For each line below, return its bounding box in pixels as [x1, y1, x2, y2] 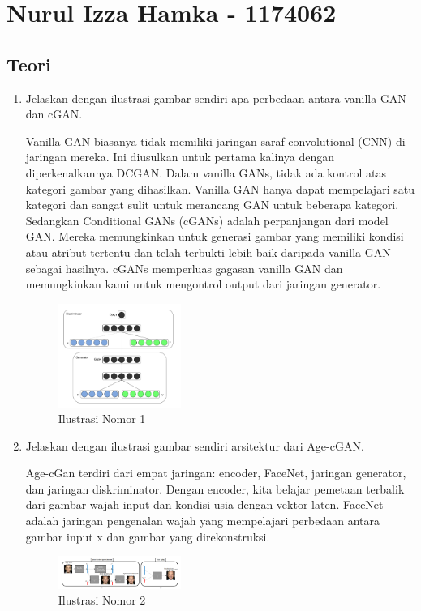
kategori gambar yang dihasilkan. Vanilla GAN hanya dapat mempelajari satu [25, 180, 415, 197]
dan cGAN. [25, 105, 83, 122]
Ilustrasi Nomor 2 [58, 592, 146, 609]
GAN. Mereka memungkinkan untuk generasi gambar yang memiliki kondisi [25, 228, 404, 245]
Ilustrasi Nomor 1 [58, 410, 146, 427]
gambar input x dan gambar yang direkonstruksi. [25, 528, 270, 545]
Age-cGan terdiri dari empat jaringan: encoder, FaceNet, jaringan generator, [25, 464, 406, 481]
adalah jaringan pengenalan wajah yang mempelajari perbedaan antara [25, 512, 380, 529]
